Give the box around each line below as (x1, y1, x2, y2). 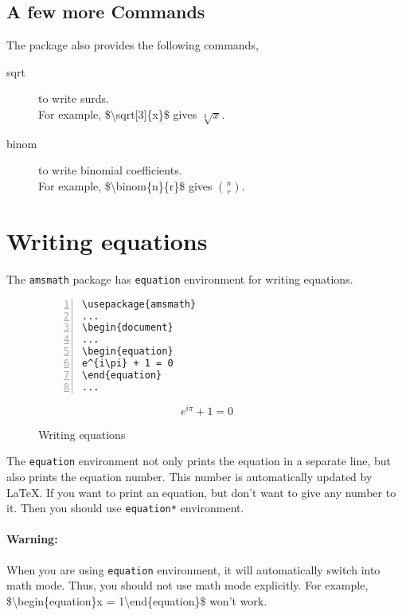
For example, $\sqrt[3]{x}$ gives (38, 105, 197, 122)
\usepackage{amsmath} (82, 298, 197, 310)
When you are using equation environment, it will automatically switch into (6, 561, 381, 578)
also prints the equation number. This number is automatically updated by (6, 468, 373, 485)
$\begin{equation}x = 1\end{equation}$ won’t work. (6, 592, 267, 609)
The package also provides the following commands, (6, 37, 259, 53)
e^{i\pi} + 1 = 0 (82, 358, 174, 370)
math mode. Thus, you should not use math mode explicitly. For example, (6, 577, 369, 593)
